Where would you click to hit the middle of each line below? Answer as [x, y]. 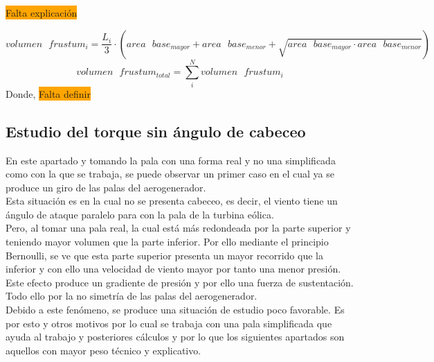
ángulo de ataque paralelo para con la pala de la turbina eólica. [140, 214]
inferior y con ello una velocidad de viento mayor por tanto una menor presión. [173, 269]
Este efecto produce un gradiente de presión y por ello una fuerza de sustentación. [180, 282]
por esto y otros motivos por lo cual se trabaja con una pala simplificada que [169, 323]
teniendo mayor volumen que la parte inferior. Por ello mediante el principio [167, 242]
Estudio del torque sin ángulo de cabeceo [156, 131]
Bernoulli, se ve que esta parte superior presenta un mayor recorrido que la [164, 255]
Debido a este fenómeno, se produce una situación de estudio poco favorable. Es [175, 310]
